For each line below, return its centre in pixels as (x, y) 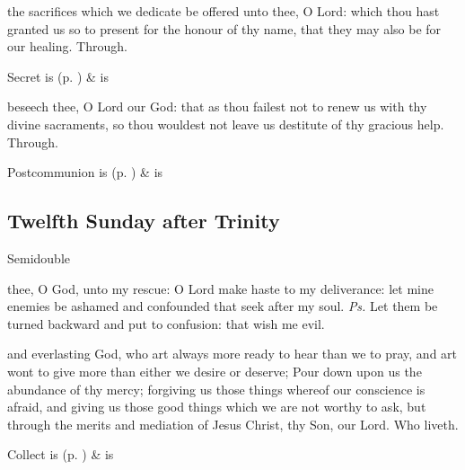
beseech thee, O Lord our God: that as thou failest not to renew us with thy (217, 106)
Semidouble (39, 257)
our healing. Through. (67, 46)
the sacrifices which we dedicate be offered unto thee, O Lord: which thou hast (224, 11)
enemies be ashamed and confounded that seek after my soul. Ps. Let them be (223, 306)
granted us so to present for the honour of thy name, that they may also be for (224, 28)
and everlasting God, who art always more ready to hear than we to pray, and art (232, 354)
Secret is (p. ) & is (58, 76)
